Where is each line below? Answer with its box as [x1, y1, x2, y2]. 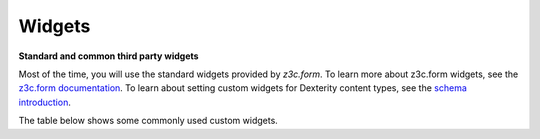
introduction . [18, 96, 72, 108]
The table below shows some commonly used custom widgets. [18, 115, 279, 127]
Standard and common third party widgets [18, 50, 199, 62]
